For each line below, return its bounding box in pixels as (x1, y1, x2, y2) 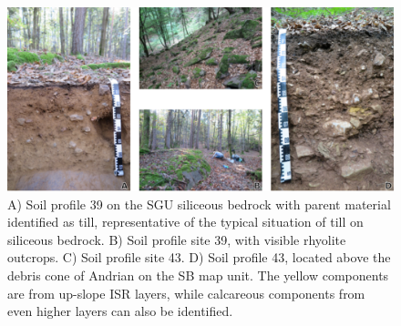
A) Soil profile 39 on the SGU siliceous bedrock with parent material (7, 194, 391, 213)
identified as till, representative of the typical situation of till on (7, 212, 364, 231)
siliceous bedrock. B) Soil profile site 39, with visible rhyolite (7, 229, 346, 249)
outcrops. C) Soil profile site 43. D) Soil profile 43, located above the (7, 248, 391, 267)
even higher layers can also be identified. (7, 301, 233, 321)
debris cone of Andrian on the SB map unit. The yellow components (7, 266, 389, 285)
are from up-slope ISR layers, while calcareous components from (7, 283, 365, 302)
